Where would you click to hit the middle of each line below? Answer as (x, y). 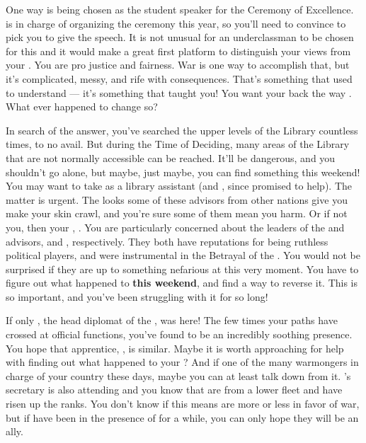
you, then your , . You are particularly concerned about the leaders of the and (175, 227)
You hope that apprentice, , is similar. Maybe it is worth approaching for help (175, 348)
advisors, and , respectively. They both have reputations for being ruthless (167, 241)
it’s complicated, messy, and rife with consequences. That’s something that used (179, 78)
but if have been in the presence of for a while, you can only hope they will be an (182, 417)
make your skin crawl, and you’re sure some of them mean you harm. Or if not (177, 213)
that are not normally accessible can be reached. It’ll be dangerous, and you (171, 157)
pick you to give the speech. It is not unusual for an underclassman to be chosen (180, 37)
